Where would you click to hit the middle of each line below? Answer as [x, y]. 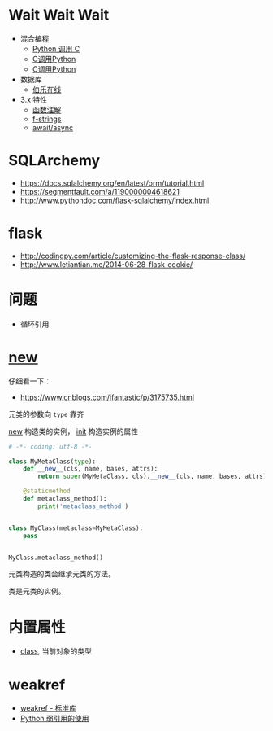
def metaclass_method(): [65, 499]
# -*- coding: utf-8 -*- [50, 446]
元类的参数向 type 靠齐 [46, 414]
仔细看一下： [30, 381]
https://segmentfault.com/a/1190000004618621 [100, 191]
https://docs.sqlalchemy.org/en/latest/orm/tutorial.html [112, 183]
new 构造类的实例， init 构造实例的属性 [74, 431]
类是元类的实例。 [37, 591]
